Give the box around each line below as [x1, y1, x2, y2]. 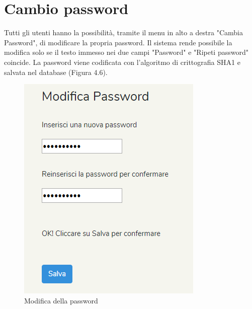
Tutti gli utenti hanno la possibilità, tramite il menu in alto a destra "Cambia [4, 27, 243, 38]
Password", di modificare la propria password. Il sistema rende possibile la [4, 37, 232, 47]
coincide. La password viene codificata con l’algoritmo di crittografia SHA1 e [4, 56, 240, 67]
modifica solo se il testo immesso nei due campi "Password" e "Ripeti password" [4, 47, 248, 57]
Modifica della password [24, 295, 98, 305]
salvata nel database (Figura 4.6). [4, 66, 108, 77]
